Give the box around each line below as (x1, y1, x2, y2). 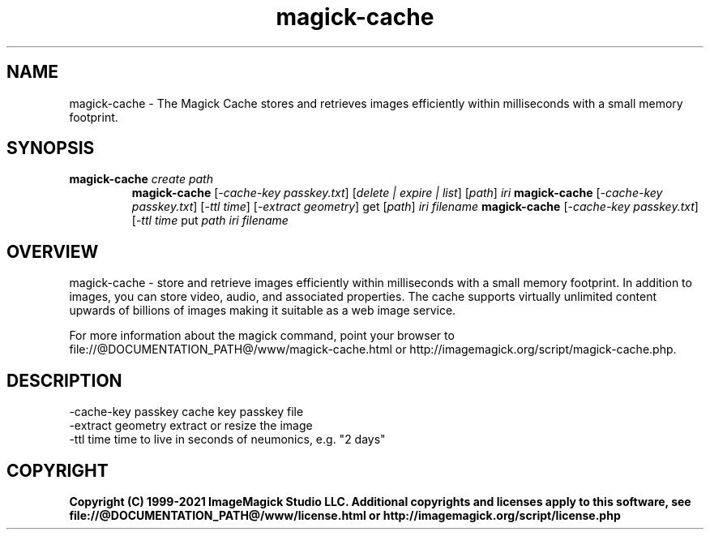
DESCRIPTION (6, 370, 122, 391)
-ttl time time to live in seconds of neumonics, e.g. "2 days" (69, 432, 386, 447)
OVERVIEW (6, 241, 99, 262)
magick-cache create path (69, 172, 213, 187)
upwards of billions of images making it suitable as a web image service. (69, 303, 456, 318)
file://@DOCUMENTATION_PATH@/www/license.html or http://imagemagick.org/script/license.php (69, 508, 621, 522)
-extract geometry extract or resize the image (69, 418, 313, 433)
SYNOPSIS (6, 138, 95, 159)
